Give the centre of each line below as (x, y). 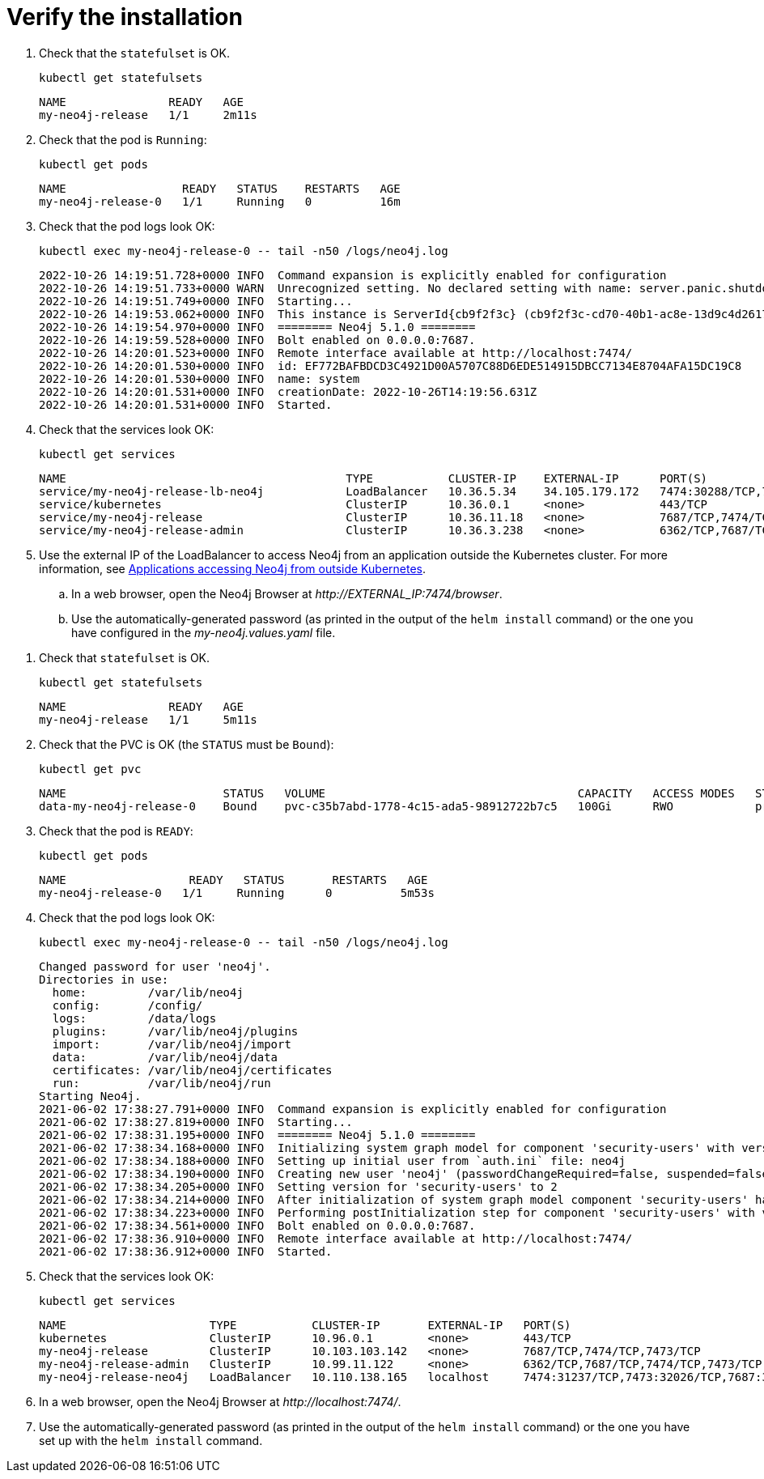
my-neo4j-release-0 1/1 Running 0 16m (220, 201)
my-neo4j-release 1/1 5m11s (148, 719)
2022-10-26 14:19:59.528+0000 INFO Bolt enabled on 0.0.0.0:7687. (257, 340)
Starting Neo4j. (90, 1096)
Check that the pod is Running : (123, 139)
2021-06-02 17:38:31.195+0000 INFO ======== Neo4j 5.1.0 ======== (257, 1135)
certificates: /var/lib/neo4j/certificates (192, 1070)
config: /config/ (127, 1005)
